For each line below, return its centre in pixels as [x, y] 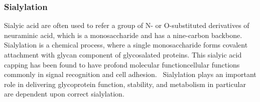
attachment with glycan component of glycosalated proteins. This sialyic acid [123, 54]
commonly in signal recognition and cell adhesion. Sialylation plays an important [130, 74]
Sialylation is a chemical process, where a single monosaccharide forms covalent [126, 45]
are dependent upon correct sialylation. [64, 94]
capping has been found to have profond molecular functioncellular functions [122, 64]
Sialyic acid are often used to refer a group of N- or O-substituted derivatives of [127, 25]
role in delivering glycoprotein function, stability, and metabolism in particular [125, 84]
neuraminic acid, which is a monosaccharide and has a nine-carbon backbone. [123, 35]
